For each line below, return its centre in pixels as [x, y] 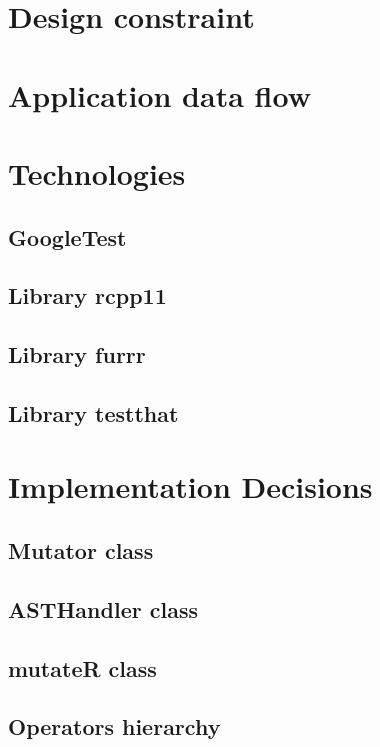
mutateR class [82, 667]
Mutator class [81, 550]
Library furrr [77, 354]
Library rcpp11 [87, 295]
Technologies [97, 172]
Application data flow [159, 94]
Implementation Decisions [190, 486]
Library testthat [93, 412]
